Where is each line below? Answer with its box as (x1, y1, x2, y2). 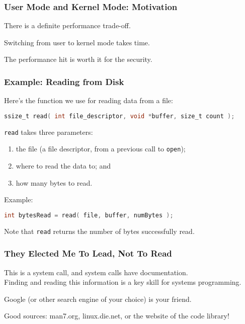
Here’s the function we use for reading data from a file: (4, 95, 173, 106)
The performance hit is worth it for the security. (4, 54, 152, 64)
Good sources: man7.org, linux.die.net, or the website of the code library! (4, 310, 229, 321)
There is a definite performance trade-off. (4, 20, 131, 31)
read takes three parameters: (4, 126, 93, 137)
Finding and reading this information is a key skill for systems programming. (4, 277, 241, 287)
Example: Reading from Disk (4, 75, 124, 88)
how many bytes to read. (16, 177, 93, 188)
